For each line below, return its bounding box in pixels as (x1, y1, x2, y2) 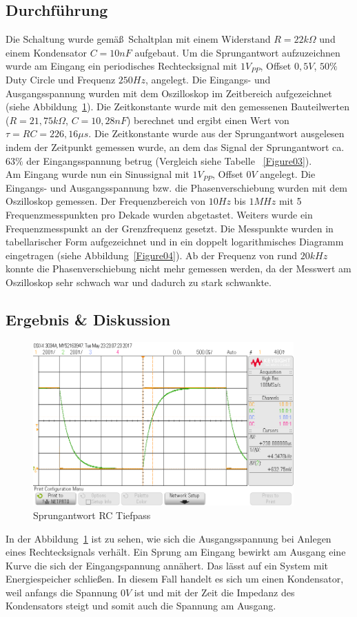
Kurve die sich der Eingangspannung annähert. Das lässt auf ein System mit (6, 558, 329, 572)
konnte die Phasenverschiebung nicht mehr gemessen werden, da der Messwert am (6, 261, 351, 276)
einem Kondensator (6, 45, 87, 59)
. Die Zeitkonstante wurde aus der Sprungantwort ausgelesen (88, 126, 345, 141)
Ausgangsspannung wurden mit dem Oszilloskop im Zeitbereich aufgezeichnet (6, 85, 332, 100)
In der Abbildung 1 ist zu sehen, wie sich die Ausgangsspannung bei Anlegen (6, 531, 331, 545)
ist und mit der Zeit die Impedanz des (134, 585, 295, 599)
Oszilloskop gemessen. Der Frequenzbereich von (6, 194, 206, 208)
